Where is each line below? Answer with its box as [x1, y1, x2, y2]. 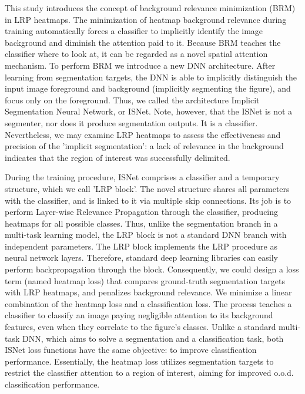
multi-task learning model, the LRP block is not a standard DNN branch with [5, 228, 287, 241]
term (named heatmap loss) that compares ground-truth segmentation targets [5, 274, 285, 287]
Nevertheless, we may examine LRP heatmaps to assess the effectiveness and [5, 128, 281, 140]
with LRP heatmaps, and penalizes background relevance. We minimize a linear [5, 286, 292, 298]
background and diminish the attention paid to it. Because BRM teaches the [5, 36, 281, 48]
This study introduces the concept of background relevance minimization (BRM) [5, 2, 296, 14]
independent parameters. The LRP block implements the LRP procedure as [5, 240, 277, 252]
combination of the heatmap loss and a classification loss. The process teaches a [5, 297, 292, 309]
